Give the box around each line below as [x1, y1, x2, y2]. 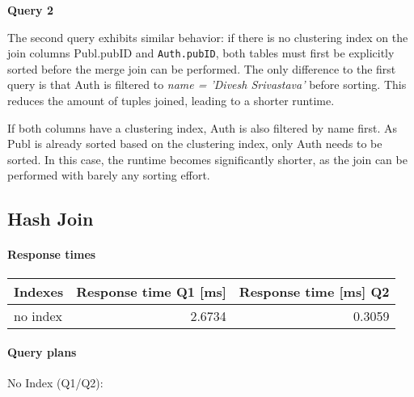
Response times [7, 246, 96, 263]
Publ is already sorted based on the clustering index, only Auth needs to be [7, 135, 382, 152]
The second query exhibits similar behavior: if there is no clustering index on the [7, 28, 408, 45]
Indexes [14, 281, 64, 301]
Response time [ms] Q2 [239, 281, 390, 301]
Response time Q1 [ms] [76, 281, 226, 301]
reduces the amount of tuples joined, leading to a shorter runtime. [7, 92, 335, 109]
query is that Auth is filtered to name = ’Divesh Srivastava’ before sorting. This [7, 76, 407, 93]
